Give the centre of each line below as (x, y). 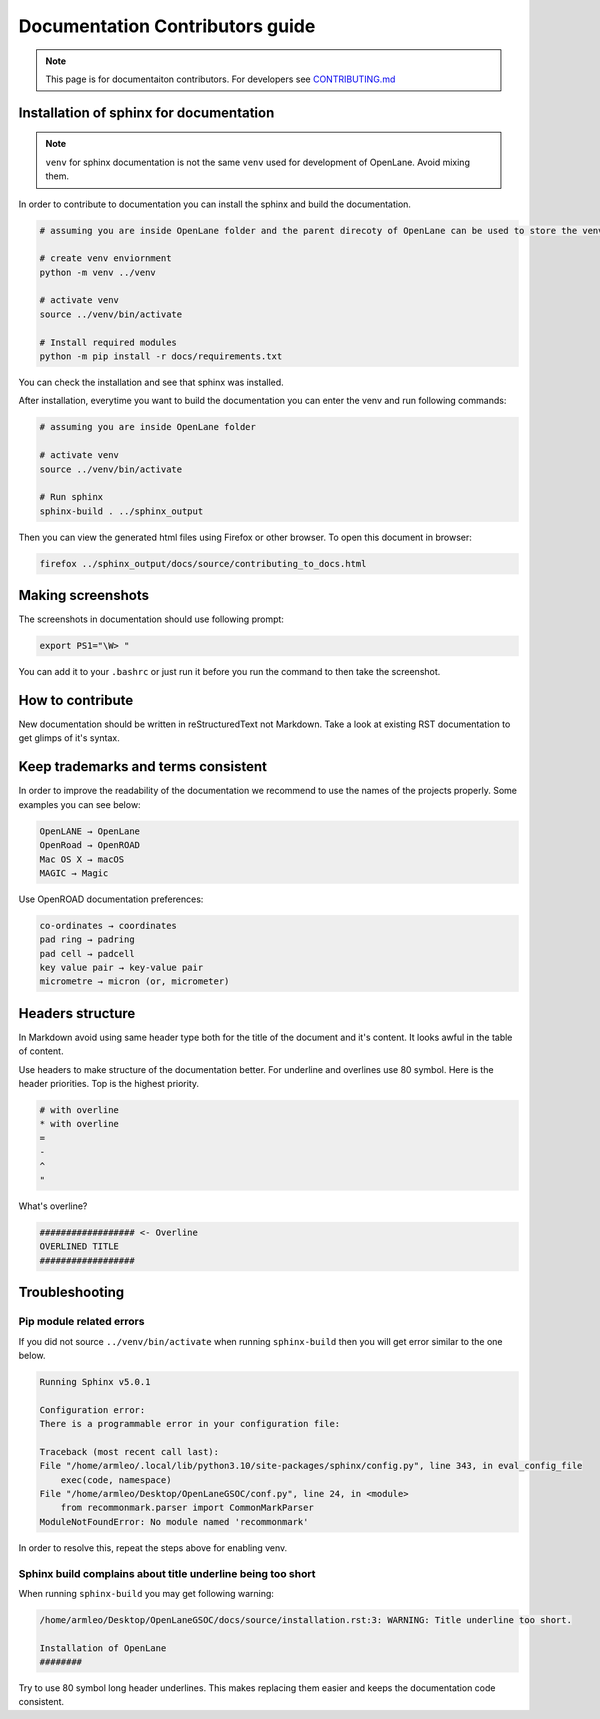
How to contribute (76, 700)
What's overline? (53, 1206)
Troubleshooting (71, 1292)
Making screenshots (84, 595)
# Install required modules (108, 342)
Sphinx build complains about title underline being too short (167, 1573)
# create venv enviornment (105, 258)
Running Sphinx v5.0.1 (95, 1381)
